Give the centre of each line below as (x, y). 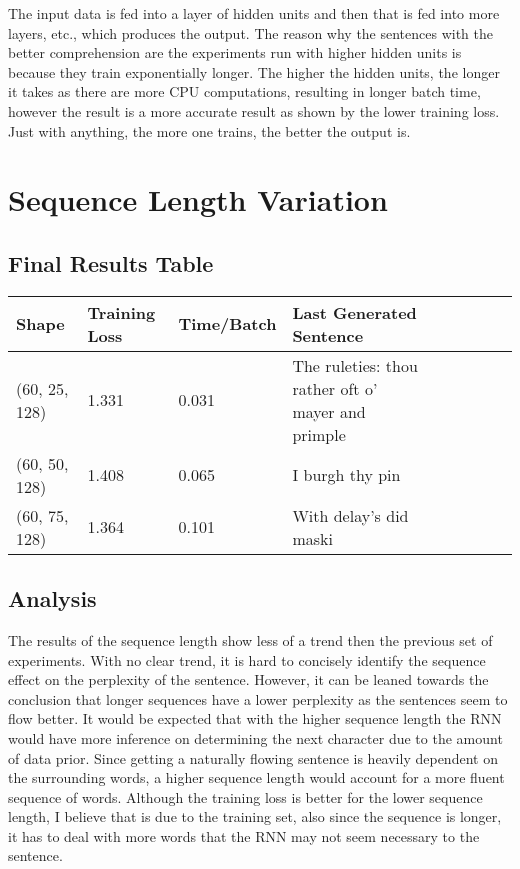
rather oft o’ (335, 388)
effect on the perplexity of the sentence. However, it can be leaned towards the (248, 679)
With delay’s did (350, 515)
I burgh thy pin (346, 475)
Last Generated (354, 312)
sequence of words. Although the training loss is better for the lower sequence (245, 796)
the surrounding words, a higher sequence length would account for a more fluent (256, 777)
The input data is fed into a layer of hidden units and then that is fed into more (254, 13)
